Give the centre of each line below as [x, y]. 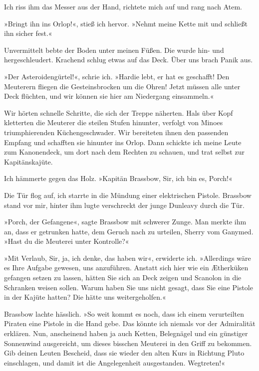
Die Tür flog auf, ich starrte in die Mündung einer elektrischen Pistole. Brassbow [128, 195]
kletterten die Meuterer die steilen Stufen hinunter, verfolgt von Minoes [114, 122]
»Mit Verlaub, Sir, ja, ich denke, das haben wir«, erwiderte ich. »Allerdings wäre [128, 258]
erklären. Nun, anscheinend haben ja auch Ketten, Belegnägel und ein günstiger [126, 333]
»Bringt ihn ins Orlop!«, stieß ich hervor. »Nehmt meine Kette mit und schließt [126, 23]
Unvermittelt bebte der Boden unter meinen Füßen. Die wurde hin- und [114, 50]
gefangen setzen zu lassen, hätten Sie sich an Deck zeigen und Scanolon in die [123, 278]
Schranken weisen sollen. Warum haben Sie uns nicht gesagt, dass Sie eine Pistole [129, 287]
